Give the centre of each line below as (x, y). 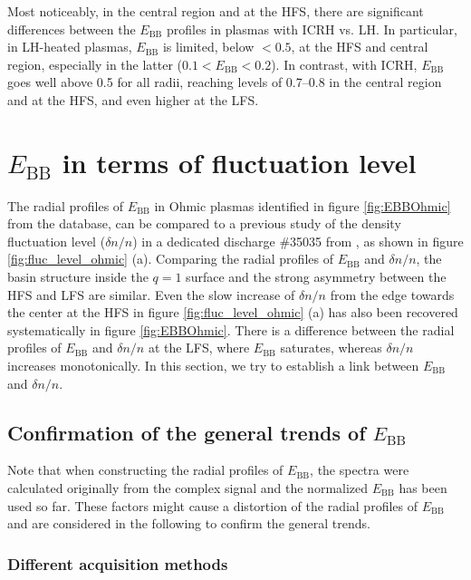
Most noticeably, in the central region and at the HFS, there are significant (216, 11)
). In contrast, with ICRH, (344, 64)
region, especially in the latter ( (95, 64)
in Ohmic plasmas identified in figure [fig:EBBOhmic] (303, 205)
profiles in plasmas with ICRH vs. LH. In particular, (312, 29)
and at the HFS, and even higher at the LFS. (133, 99)
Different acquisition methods (118, 563)
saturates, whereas (331, 348)
